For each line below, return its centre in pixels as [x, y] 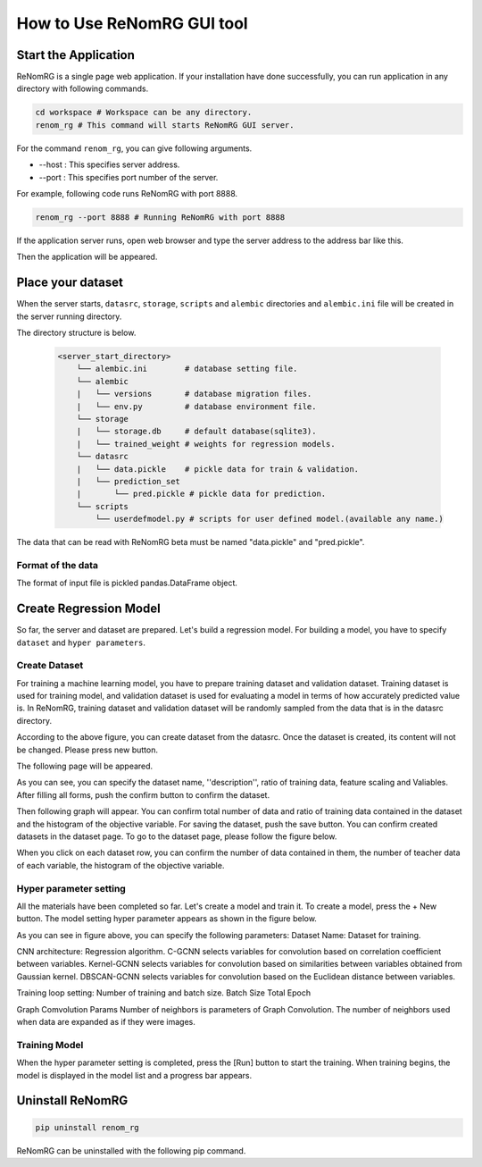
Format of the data [57, 565]
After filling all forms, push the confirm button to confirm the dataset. [143, 794]
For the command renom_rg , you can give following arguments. [134, 148]
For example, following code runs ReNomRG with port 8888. [127, 193]
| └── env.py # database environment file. [196, 406]
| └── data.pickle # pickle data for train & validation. [218, 469]
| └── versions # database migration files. [194, 394]
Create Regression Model [88, 609]
